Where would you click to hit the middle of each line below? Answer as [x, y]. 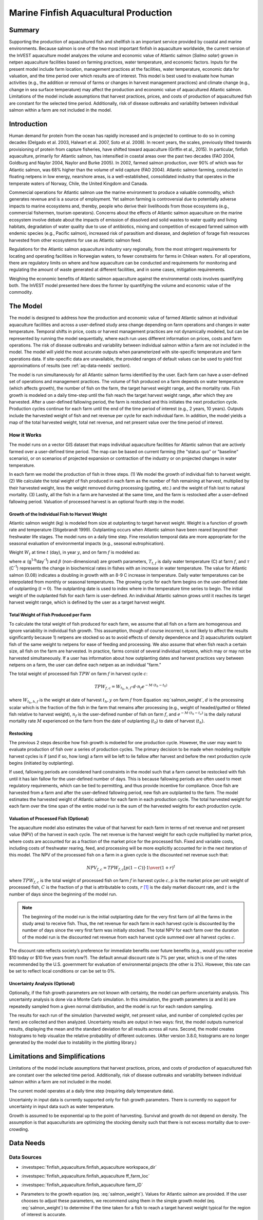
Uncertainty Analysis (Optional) [42, 984]
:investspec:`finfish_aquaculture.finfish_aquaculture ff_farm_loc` [85, 1176]
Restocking [21, 733]
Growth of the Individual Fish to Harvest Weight [58, 514]
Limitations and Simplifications [57, 1057]
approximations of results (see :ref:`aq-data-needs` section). [70, 366]
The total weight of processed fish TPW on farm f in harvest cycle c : [78, 674]
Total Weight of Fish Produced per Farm [50, 615]
